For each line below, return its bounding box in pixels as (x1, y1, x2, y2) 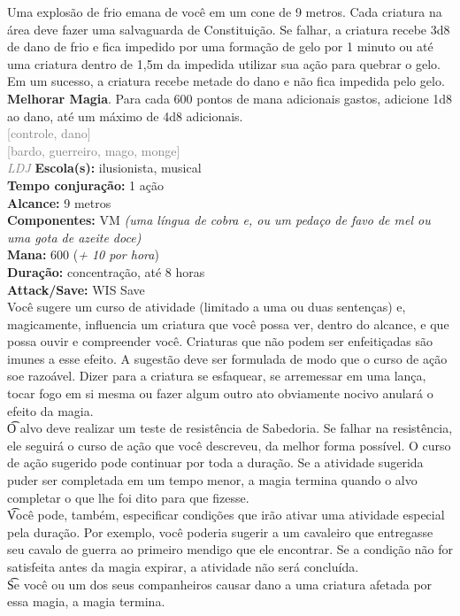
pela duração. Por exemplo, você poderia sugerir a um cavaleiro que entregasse (7, 522, 433, 541)
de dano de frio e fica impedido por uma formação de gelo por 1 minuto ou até (7, 37, 433, 56)
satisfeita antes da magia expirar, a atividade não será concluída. (7, 558, 359, 575)
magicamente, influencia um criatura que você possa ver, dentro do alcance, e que (7, 314, 449, 333)
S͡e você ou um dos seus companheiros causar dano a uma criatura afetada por (7, 574, 433, 593)
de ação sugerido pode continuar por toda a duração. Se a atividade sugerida (7, 453, 424, 472)
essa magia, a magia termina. (7, 592, 165, 611)
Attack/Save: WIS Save (7, 280, 145, 298)
